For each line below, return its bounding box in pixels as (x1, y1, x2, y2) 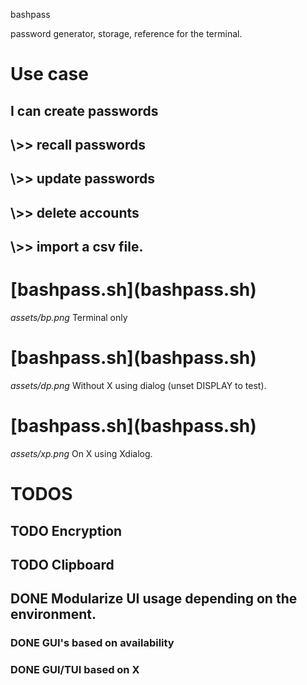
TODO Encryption (10, 522, 123, 539)
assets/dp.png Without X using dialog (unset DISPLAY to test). (10, 380, 267, 392)
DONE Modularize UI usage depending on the (10, 590, 298, 608)
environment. (10, 606, 97, 623)
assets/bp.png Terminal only (10, 312, 128, 324)
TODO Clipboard (10, 556, 115, 573)
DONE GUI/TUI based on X (10, 663, 140, 677)
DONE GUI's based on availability (10, 636, 175, 650)
